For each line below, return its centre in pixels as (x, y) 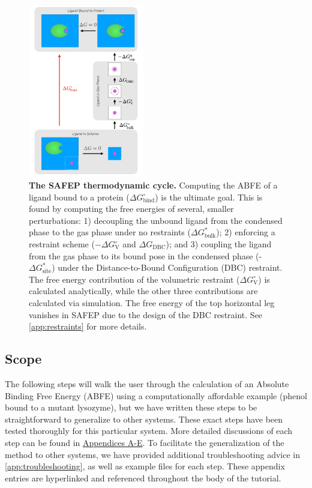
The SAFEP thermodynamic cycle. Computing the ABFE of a (153, 185)
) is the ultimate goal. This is (209, 197)
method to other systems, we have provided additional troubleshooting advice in (152, 454)
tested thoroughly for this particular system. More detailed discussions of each (149, 431)
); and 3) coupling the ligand (219, 244)
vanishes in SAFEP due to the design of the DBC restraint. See (146, 314)
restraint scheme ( (62, 244)
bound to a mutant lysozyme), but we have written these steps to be (131, 407)
